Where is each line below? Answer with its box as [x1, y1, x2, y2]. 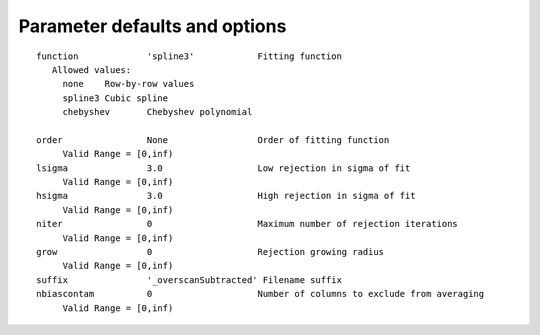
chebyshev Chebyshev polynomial [62, 106, 253, 118]
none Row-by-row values [62, 78, 195, 90]
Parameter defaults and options [18, 15, 287, 37]
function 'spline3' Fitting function [36, 50, 342, 62]
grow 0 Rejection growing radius [36, 246, 385, 258]
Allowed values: [51, 64, 132, 75]
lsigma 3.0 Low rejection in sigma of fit [36, 162, 411, 174]
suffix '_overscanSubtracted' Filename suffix [36, 274, 342, 285]
